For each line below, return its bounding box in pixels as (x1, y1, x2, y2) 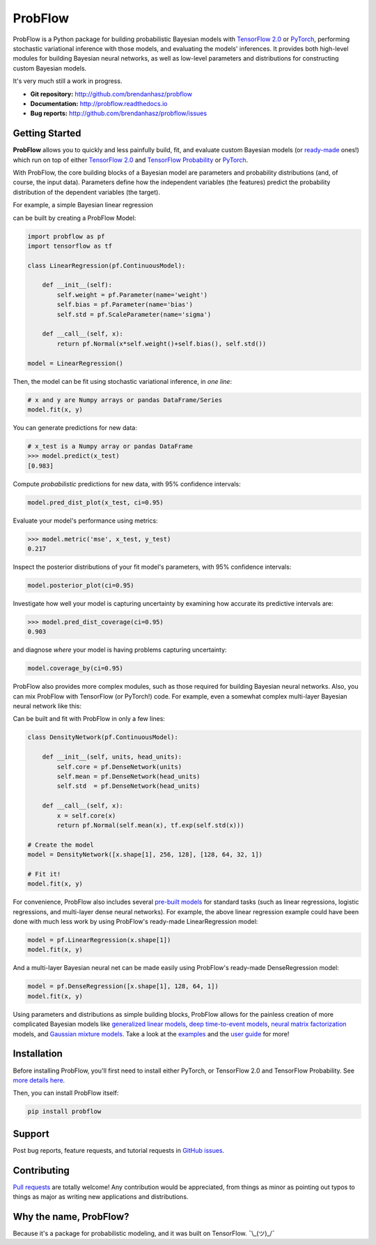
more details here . (13, 1075, 65, 1084)
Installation (13, 1048, 63, 1060)
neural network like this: (13, 702, 82, 710)
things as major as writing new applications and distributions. (13, 1193, 189, 1201)
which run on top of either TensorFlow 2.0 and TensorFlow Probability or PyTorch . (13, 156, 249, 164)
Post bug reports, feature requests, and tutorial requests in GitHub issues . (13, 1146, 225, 1154)
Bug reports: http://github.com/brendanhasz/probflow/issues (30, 109, 207, 118)
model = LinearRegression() (27, 359, 123, 367)
